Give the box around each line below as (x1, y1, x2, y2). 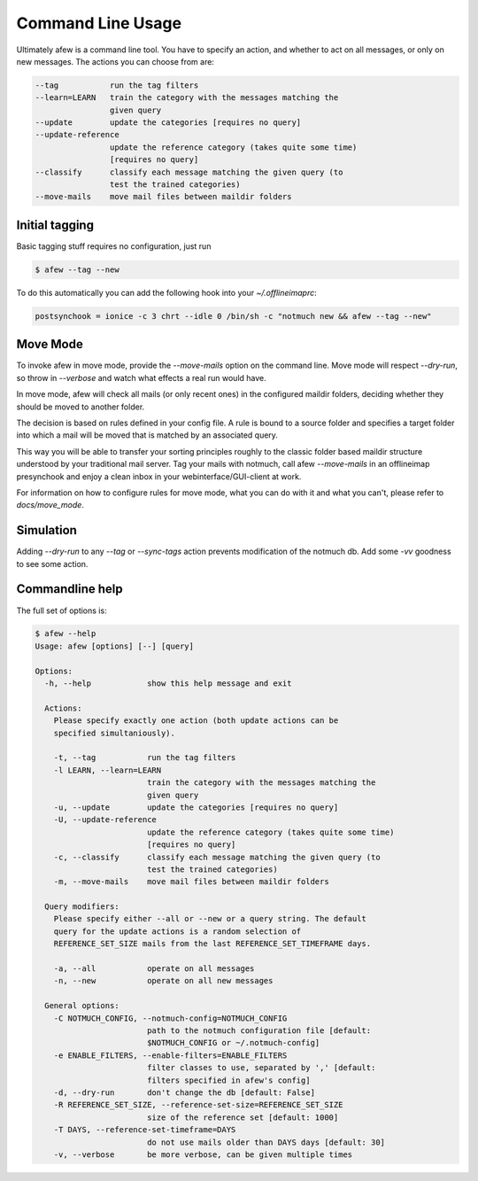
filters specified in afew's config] (146, 1075, 311, 1085)
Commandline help (16, 581, 123, 597)
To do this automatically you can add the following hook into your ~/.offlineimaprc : (16, 287, 318, 298)
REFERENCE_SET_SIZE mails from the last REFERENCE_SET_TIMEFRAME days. (53, 939, 372, 949)
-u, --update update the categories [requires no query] (53, 802, 339, 812)
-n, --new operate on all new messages (53, 975, 274, 986)
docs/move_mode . (16, 500, 84, 510)
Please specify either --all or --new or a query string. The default (53, 913, 367, 924)
